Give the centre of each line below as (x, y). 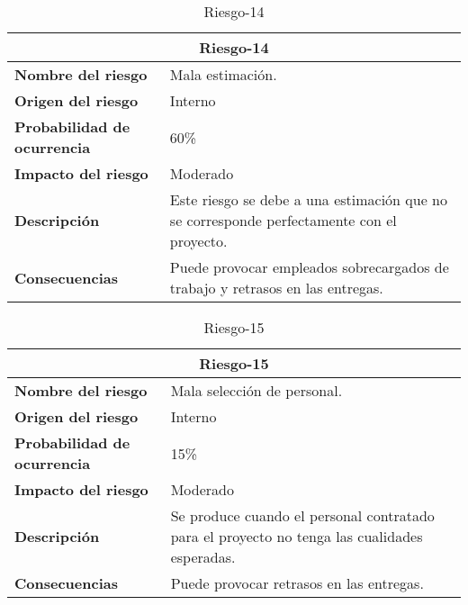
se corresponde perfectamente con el (283, 220)
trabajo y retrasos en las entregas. (276, 288)
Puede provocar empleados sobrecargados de (309, 267)
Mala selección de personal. (256, 390)
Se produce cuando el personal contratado (302, 515)
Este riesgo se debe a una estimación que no (308, 199)
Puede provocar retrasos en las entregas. (297, 583)
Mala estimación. (223, 74)
